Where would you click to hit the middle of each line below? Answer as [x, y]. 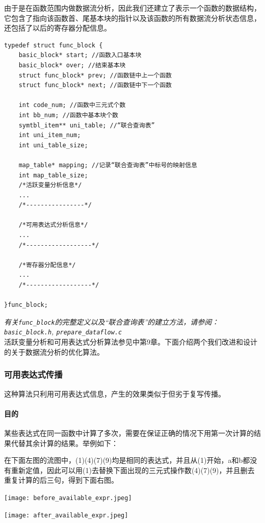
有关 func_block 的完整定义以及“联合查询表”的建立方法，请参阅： [112, 321]
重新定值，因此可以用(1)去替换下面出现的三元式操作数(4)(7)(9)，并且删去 [133, 470]
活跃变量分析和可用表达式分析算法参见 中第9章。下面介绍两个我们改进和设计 [131, 342]
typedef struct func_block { [54, 45]
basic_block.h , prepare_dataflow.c [63, 332]
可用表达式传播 [33, 374]
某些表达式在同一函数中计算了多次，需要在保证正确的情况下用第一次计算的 [129, 433]
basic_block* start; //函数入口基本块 [80, 55]
